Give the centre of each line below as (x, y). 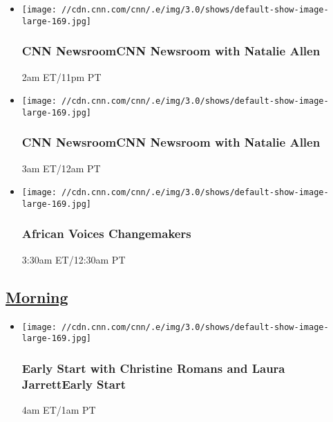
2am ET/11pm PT (61, 76)
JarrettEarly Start (74, 384)
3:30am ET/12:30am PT (74, 259)
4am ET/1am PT (59, 410)
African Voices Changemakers (106, 233)
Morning (37, 296)
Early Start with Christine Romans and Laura (153, 368)
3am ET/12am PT (61, 168)
